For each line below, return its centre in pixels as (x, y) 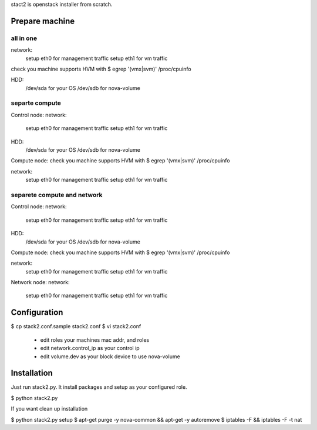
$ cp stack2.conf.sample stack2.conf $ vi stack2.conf (76, 326)
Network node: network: (40, 282)
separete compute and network (57, 195)
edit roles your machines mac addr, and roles (95, 340)
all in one (24, 38)
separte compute (36, 103)
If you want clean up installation (49, 409)
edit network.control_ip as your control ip (90, 348)
